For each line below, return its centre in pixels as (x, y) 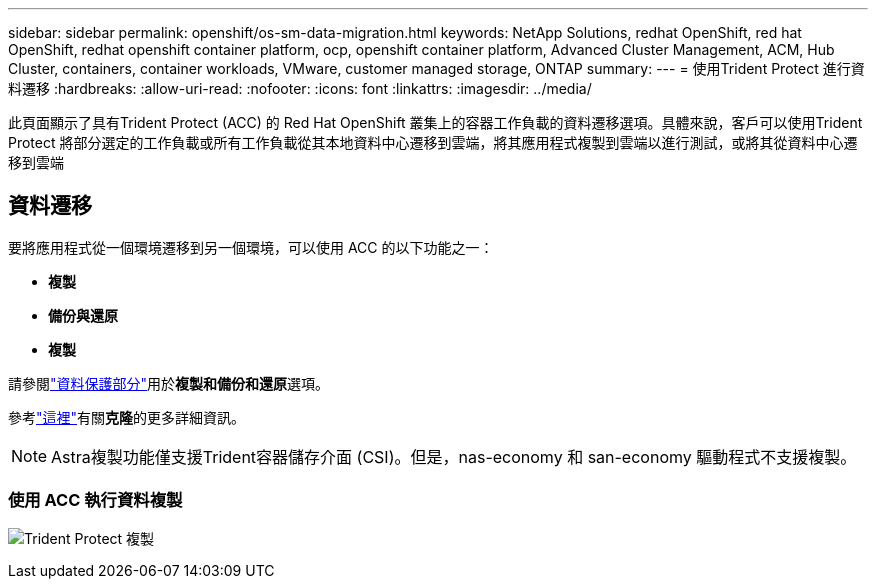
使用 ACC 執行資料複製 (95, 500)
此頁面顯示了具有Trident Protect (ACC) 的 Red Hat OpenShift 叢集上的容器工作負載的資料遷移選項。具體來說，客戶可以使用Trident (435, 122)
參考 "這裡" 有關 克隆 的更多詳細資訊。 (127, 417)
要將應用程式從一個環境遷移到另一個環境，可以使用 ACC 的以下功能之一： (251, 247)
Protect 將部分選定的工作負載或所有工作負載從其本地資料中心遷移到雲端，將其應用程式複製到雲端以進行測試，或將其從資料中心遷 (433, 142)
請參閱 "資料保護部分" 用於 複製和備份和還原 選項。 (169, 383)
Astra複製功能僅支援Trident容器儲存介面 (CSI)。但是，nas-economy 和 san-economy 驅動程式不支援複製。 (454, 456)
